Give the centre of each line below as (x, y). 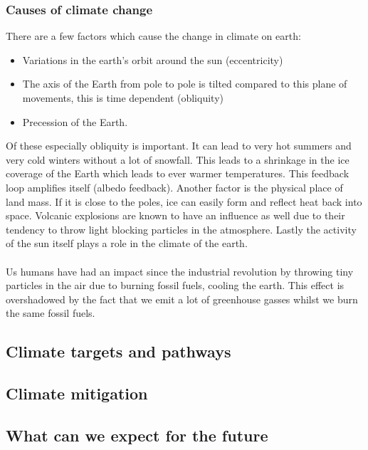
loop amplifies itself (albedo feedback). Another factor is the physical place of (174, 187)
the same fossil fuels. (51, 313)
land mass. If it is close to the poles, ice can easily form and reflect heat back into (184, 201)
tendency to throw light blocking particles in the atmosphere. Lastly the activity (181, 229)
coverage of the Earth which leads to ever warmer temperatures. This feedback (178, 173)
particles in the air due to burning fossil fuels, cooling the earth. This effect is (175, 285)
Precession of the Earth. (75, 121)
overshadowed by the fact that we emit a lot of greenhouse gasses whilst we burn (182, 299)
